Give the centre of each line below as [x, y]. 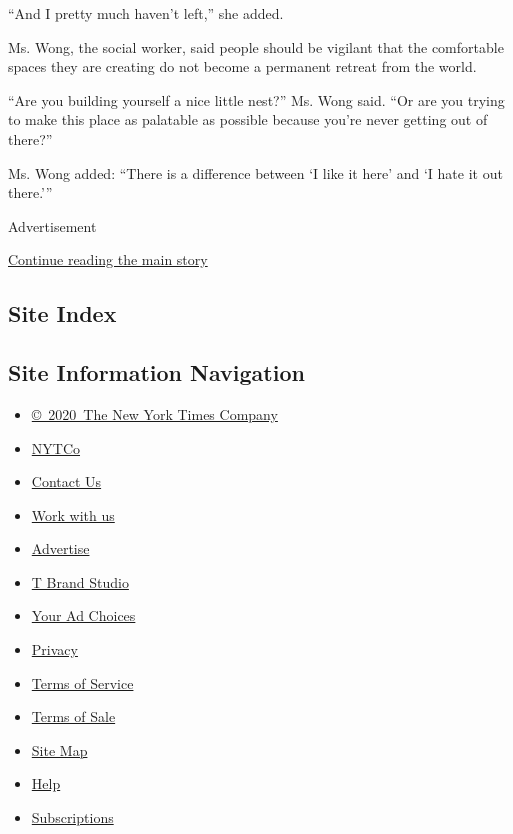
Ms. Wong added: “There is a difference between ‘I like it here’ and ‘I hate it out [255, 172]
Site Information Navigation [156, 372]
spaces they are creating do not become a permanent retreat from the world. [242, 66]
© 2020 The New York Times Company [154, 413]
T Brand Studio [80, 581]
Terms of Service [82, 682]
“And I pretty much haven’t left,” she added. [146, 13]
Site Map [59, 749]
